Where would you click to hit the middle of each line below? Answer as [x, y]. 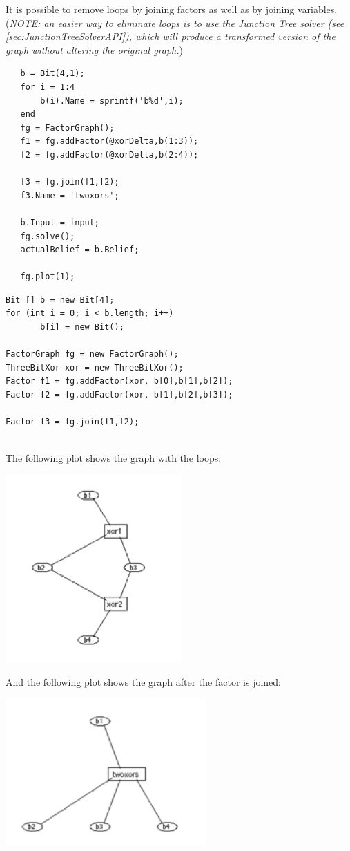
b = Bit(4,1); [52, 74]
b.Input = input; [60, 222]
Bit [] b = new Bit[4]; [60, 300]
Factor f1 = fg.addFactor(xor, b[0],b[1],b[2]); [119, 381]
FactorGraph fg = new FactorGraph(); [92, 354]
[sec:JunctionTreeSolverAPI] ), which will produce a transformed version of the [171, 36]
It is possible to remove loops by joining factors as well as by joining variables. [172, 9]
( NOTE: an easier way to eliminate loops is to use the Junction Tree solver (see [175, 22]
